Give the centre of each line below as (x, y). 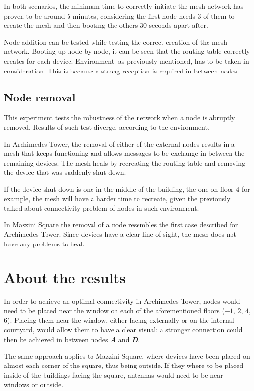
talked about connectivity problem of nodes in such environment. (102, 208)
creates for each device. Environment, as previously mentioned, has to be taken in (127, 61)
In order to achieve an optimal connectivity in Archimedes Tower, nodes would (122, 301)
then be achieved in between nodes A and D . (72, 339)
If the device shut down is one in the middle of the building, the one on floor (119, 188)
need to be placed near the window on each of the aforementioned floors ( (114, 310)
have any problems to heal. (44, 243)
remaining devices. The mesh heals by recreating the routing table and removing (125, 162)
